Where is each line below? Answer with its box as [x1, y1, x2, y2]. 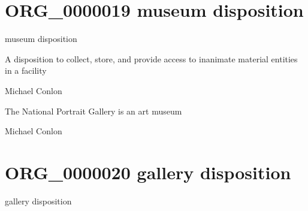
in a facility [5, 64, 47, 77]
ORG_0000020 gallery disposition [5, 159, 291, 184]
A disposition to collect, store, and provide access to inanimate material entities [5, 52, 298, 65]
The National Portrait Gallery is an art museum [5, 104, 182, 117]
